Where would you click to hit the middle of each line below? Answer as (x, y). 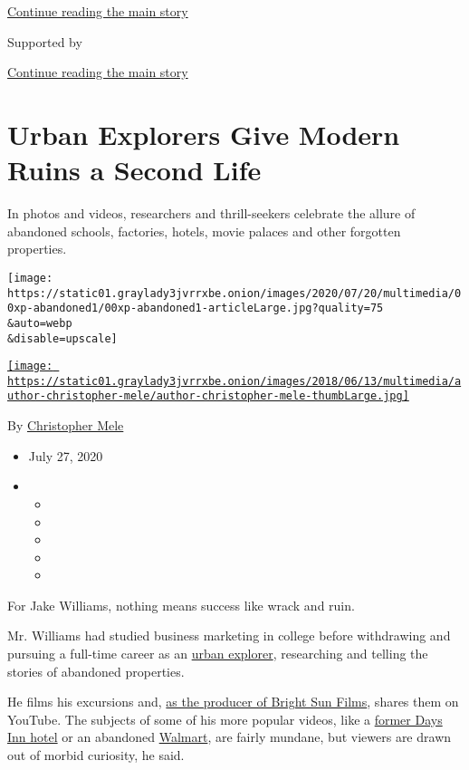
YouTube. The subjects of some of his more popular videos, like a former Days (225, 719)
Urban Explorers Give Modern (204, 134)
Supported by (45, 41)
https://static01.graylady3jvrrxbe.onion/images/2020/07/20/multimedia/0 (234, 293)
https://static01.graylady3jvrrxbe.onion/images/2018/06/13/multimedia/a (234, 381)
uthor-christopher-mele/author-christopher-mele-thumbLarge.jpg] (208, 396)
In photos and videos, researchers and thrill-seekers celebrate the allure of (211, 213)
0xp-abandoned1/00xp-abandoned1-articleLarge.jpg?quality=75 (196, 308)
